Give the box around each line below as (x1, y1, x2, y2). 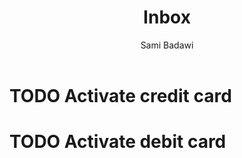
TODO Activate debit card (9, 131, 227, 153)
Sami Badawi (140, 39, 194, 51)
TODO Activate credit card (9, 84, 232, 107)
